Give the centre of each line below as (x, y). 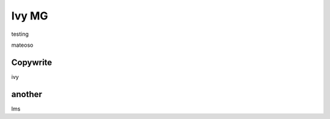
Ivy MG (30, 16)
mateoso (22, 45)
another (27, 94)
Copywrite (32, 62)
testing (20, 34)
